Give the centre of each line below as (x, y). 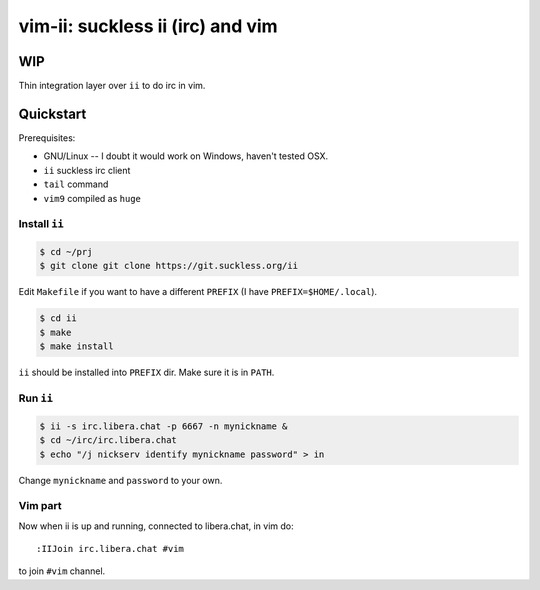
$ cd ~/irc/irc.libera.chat (108, 440)
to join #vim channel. (62, 571)
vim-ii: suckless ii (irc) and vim (148, 26)
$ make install (76, 346)
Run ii (36, 398)
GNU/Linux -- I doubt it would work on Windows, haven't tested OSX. (186, 156)
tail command (76, 184)
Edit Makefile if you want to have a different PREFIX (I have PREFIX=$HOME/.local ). (198, 292)
